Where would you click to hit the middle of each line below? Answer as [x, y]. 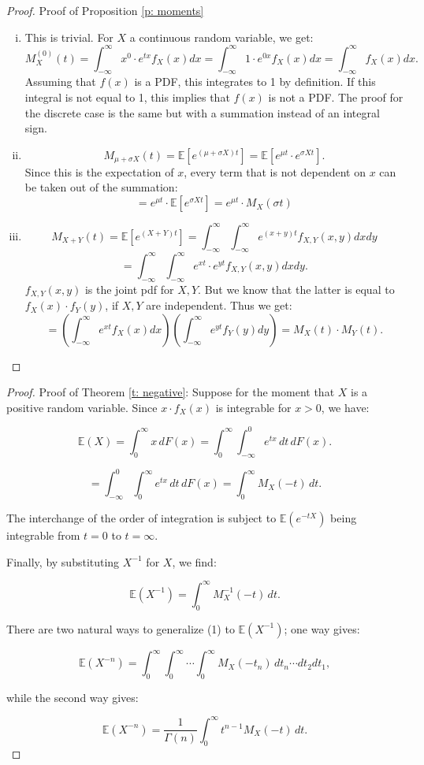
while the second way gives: [73, 697]
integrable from [43, 535]
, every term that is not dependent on [275, 171]
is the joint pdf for [129, 289]
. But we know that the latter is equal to [296, 289]
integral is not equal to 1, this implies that [127, 97]
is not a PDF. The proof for [336, 97]
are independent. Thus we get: [219, 305]
